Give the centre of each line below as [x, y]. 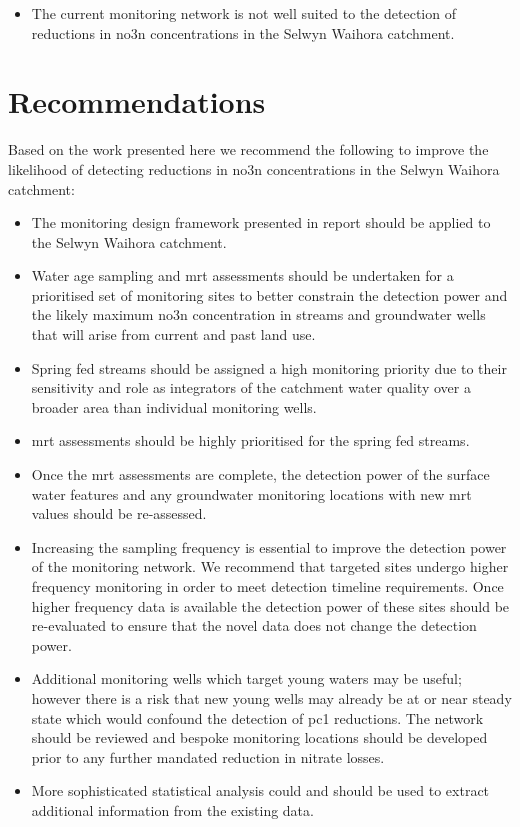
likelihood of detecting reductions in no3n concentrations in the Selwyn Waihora [254, 168]
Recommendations [137, 101]
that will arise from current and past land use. [173, 334]
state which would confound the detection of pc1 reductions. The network [257, 717]
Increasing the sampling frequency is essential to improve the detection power [269, 546]
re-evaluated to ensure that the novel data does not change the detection [254, 625]
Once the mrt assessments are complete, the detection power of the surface [260, 474]
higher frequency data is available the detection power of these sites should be [270, 605]
